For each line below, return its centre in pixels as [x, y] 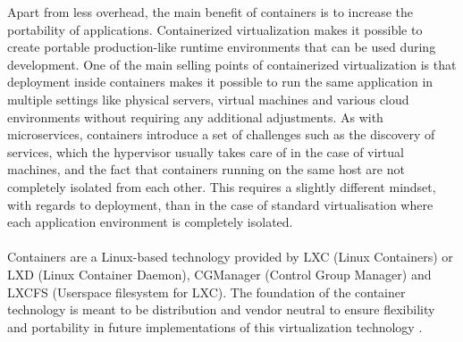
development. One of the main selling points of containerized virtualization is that [232, 64]
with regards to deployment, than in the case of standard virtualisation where [220, 204]
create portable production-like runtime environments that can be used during [222, 47]
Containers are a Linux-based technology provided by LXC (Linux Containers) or [230, 257]
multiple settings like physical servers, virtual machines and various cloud [208, 99]
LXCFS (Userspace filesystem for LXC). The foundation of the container [206, 292]
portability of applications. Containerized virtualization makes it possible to [215, 29]
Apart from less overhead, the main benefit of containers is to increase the [210, 12]
